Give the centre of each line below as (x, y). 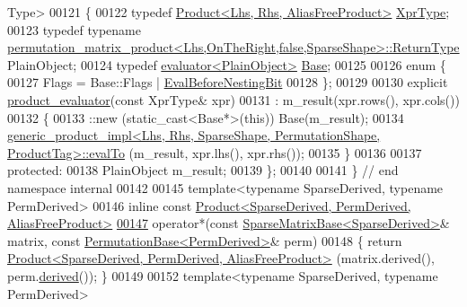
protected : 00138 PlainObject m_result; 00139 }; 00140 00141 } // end (203, 170)
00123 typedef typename (74, 29)
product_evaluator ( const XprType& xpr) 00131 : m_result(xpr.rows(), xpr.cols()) (233, 99)
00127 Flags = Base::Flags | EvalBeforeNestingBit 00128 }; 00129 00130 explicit (228, 82)
